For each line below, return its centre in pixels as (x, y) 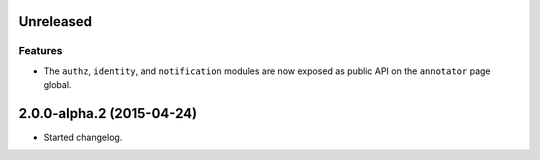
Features (40, 51)
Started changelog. (83, 137)
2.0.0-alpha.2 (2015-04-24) (108, 113)
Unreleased (55, 21)
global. (57, 85)
